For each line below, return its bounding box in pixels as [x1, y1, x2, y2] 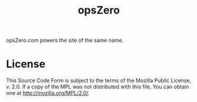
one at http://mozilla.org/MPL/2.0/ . [6, 90, 90, 97]
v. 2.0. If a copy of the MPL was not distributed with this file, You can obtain [6, 83, 189, 90]
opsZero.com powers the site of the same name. [6, 37, 124, 44]
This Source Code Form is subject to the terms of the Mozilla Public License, [6, 77, 192, 84]
